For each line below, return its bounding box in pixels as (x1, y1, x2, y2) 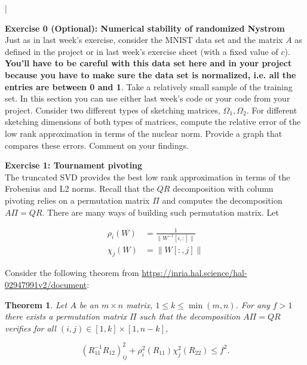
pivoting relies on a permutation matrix (5, 194, 150, 206)
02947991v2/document (5, 278, 87, 290)
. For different (246, 103, 297, 116)
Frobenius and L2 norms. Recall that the (5, 182, 155, 195)
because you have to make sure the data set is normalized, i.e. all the (5, 68, 296, 81)
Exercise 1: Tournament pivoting (5, 159, 143, 171)
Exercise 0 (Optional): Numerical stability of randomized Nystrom (5, 22, 285, 34)
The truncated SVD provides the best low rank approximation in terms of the (5, 170, 290, 183)
